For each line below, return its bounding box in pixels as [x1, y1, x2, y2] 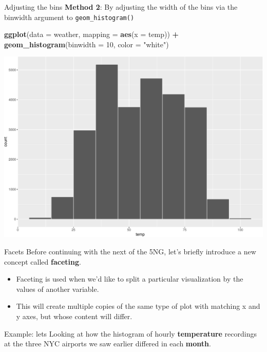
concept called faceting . [4, 256, 81, 267]
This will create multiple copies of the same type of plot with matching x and [16, 301, 260, 311]
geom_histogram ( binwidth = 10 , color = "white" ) [4, 39, 169, 49]
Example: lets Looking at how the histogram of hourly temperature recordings [4, 328, 257, 339]
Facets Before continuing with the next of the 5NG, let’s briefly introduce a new [4, 246, 256, 256]
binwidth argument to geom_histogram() [4, 11, 135, 22]
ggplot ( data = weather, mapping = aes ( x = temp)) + [4, 29, 179, 40]
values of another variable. [16, 283, 99, 294]
